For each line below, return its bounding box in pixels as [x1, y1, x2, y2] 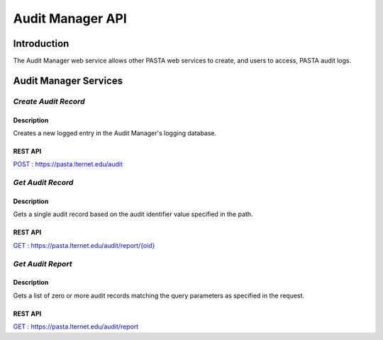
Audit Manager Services [13, 74, 123, 86]
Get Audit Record [13, 178, 74, 188]
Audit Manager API [13, 11, 127, 26]
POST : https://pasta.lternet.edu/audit [13, 160, 123, 169]
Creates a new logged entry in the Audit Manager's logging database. [13, 129, 217, 137]
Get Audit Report [13, 259, 72, 268]
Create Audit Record [13, 96, 85, 106]
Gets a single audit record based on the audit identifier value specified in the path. [13, 210, 253, 219]
